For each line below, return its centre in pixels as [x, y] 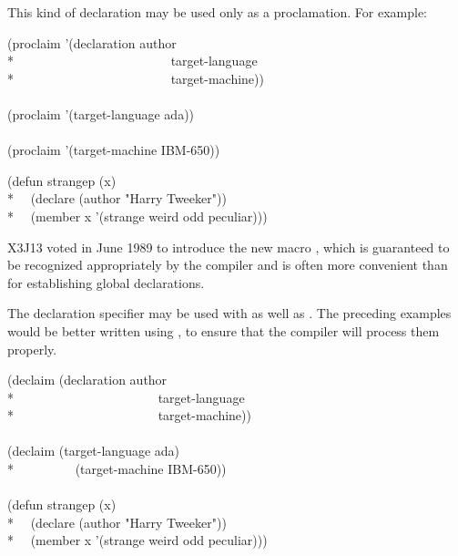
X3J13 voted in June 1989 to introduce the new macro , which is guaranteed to [229, 247]
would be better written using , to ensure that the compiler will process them [224, 330]
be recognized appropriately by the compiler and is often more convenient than [228, 265]
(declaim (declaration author [87, 380]
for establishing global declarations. [106, 282]
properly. [32, 349]
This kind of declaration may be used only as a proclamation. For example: [218, 12]
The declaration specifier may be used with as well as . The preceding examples [229, 313]
